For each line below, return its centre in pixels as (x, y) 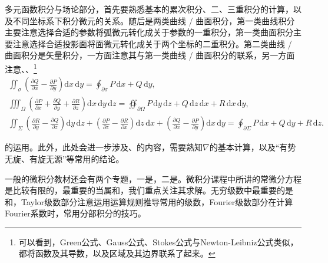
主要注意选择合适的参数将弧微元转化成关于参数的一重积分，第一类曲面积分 (149, 32)
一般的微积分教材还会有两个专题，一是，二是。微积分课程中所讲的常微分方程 (153, 178)
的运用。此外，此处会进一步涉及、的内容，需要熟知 (104, 147)
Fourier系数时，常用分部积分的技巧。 (75, 213)
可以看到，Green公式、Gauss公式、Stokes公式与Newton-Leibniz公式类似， (158, 241)
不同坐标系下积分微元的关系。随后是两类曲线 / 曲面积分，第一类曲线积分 (154, 20)
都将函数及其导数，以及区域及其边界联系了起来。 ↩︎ (117, 253)
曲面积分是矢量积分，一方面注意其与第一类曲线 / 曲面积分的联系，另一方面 (150, 55)
